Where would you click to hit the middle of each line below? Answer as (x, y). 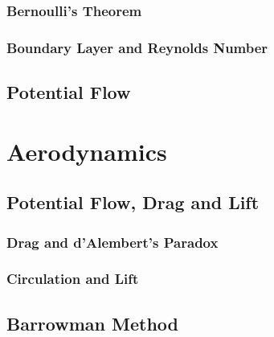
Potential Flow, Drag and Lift (133, 202)
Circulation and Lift (73, 279)
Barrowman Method (92, 323)
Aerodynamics (87, 151)
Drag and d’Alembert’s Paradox (112, 242)
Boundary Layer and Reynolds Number (137, 47)
